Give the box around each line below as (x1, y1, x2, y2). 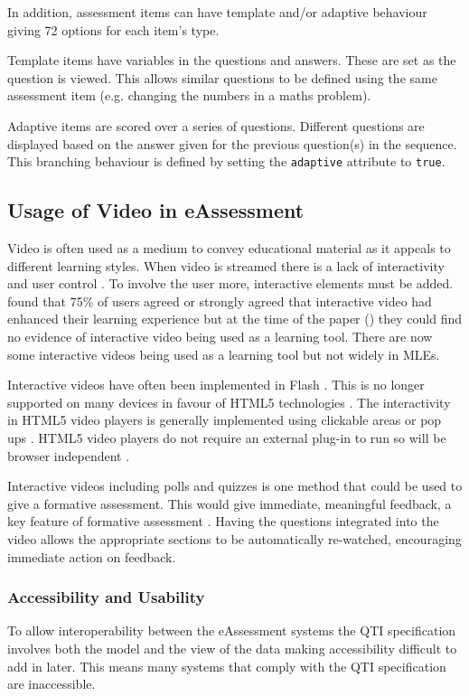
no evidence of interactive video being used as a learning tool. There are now (7, 326, 433, 345)
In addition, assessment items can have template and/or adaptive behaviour (7, 3, 427, 21)
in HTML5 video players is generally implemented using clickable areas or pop (7, 410, 442, 429)
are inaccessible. (7, 674, 96, 693)
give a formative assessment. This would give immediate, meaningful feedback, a (7, 494, 452, 513)
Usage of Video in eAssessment (7, 196, 305, 224)
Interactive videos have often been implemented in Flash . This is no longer (7, 375, 425, 394)
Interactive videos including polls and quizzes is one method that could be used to (7, 476, 463, 495)
